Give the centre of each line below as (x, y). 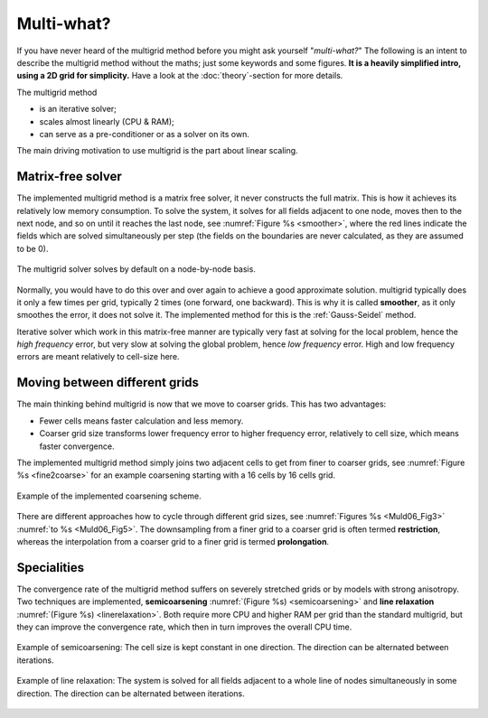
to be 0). (33, 248)
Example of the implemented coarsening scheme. (109, 496)
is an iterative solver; (78, 109)
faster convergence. (77, 446)
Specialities (51, 568)
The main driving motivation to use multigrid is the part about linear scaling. (157, 151)
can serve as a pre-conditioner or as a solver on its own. (145, 134)
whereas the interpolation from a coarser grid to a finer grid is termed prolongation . (173, 541)
